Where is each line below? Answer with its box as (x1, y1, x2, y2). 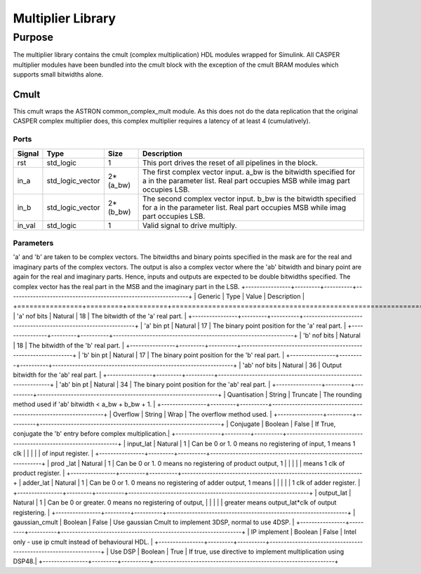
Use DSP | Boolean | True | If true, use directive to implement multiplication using (109, 547, 345, 556)
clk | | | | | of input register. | (13, 449, 94, 458)
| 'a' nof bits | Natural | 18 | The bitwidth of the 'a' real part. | (13, 312, 187, 320)
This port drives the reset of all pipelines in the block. (142, 158, 319, 168)
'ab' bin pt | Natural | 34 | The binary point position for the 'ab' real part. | (59, 380, 271, 389)
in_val (17, 220, 36, 230)
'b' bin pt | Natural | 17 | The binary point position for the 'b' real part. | (81, 351, 285, 359)
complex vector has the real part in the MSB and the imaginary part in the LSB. (13, 282, 240, 291)
